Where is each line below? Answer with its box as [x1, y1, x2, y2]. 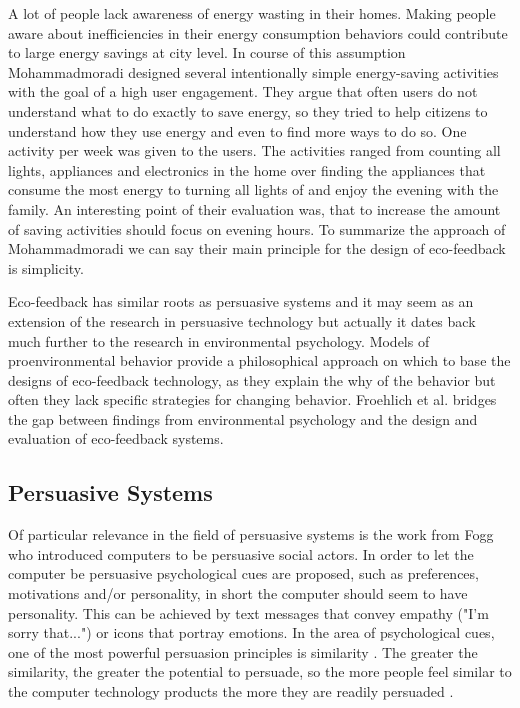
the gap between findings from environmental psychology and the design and [8, 408, 478, 429]
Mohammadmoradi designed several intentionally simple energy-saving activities [8, 61, 499, 82]
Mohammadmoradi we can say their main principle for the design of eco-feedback [8, 238, 506, 259]
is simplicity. [8, 257, 84, 278]
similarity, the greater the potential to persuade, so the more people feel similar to [8, 661, 512, 682]
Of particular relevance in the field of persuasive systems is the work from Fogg [8, 524, 494, 545]
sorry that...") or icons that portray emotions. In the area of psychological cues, [8, 622, 495, 643]
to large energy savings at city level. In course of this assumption [8, 42, 406, 63]
